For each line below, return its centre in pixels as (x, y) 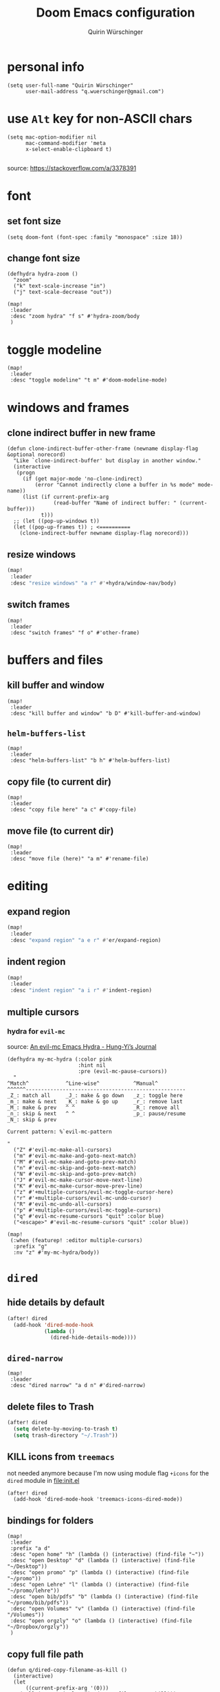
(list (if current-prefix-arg (66, 497)
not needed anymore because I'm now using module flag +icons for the (108, 1473)
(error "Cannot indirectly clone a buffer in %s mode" (115, 485)
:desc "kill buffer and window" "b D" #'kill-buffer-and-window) (106, 713)
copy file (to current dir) (59, 781)
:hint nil (92, 1065)
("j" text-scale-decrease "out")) (63, 292)
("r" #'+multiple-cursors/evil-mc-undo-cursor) (83, 1198)
